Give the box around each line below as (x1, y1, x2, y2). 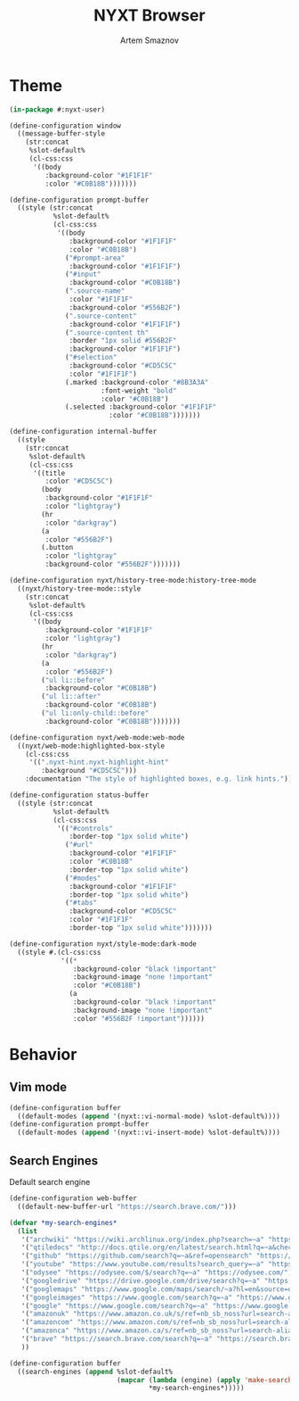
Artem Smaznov (119, 35, 180, 46)
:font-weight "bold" (101, 385, 177, 395)
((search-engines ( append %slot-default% (17, 1367, 174, 1376)
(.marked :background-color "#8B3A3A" (65, 377, 209, 386)
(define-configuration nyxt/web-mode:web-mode (9, 733, 185, 742)
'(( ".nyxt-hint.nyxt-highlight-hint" (28, 758, 169, 767)
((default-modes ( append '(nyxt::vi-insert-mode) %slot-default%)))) (17, 1128, 280, 1138)
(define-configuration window (9, 121, 122, 130)
